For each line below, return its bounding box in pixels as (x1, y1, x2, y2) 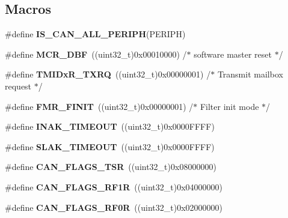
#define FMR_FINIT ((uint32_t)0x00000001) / (5, 100, 194, 112)
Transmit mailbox (217, 68, 283, 80)
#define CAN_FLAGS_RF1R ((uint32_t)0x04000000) (5, 180, 222, 193)
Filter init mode (200, 100, 259, 112)
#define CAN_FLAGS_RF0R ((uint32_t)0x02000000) (5, 201, 222, 213)
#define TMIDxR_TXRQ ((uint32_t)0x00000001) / (5, 68, 211, 80)
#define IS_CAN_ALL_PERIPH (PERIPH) (5, 28, 186, 40)
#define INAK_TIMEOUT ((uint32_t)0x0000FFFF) (5, 120, 215, 133)
